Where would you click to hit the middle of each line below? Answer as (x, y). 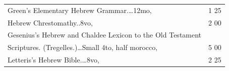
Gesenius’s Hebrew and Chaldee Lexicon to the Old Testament (105, 35)
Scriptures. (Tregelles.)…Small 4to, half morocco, (83, 47)
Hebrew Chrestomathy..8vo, (50, 22)
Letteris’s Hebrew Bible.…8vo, (53, 60)
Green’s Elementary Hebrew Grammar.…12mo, (80, 10)
